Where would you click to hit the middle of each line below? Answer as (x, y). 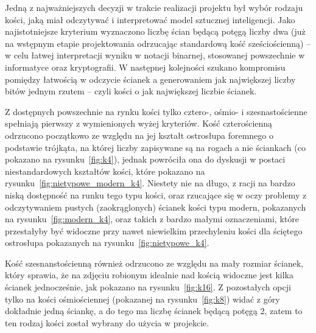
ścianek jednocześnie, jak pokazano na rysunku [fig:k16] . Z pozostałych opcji (148, 287)
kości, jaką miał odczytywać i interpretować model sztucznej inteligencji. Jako (150, 19)
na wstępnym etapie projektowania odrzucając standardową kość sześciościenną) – (158, 43)
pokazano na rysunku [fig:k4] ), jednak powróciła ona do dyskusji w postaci (145, 159)
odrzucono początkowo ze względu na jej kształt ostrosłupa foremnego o (139, 135)
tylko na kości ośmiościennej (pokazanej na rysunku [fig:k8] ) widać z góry (142, 299)
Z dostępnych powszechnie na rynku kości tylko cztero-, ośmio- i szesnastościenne (156, 111)
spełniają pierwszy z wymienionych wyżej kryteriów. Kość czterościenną (139, 123)
